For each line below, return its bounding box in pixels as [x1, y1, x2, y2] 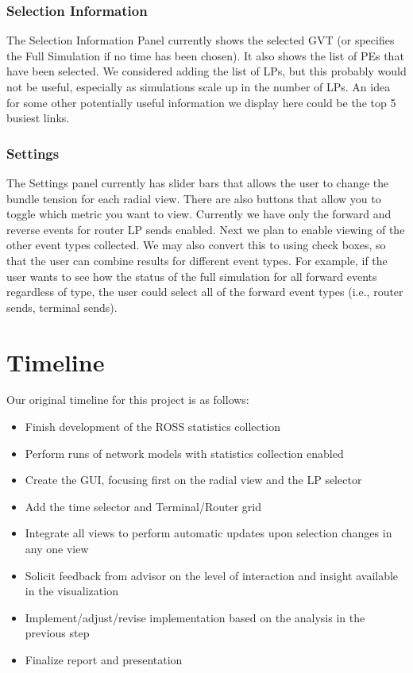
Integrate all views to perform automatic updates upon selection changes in [25, 525, 392, 541]
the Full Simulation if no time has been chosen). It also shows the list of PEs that [6, 47, 404, 63]
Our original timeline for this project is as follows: [6, 391, 249, 408]
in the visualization [25, 583, 118, 599]
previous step [25, 625, 90, 641]
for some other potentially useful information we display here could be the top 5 [6, 94, 396, 110]
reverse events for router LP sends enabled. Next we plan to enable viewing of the [6, 221, 405, 237]
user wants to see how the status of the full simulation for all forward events [6, 267, 377, 284]
